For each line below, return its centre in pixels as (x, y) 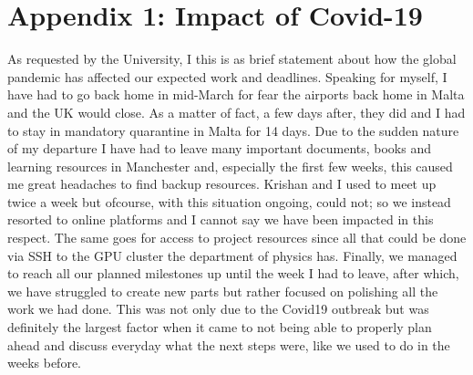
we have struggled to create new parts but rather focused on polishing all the (223, 291)
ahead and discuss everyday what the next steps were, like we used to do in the (229, 344)
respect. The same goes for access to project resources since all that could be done (237, 238)
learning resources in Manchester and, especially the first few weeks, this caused (230, 166)
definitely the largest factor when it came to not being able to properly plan (220, 327)
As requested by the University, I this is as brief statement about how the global (232, 59)
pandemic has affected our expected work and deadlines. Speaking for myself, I (227, 76)
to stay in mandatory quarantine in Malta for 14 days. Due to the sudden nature (233, 130)
